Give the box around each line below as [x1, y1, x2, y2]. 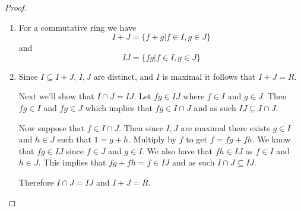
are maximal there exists [180, 121, 270, 134]
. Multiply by [128, 133, 177, 145]
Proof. [5, 1, 27, 13]
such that [57, 133, 91, 145]
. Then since [119, 121, 163, 134]
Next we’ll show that [18, 90, 94, 102]
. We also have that [142, 144, 213, 157]
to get [186, 133, 208, 145]
